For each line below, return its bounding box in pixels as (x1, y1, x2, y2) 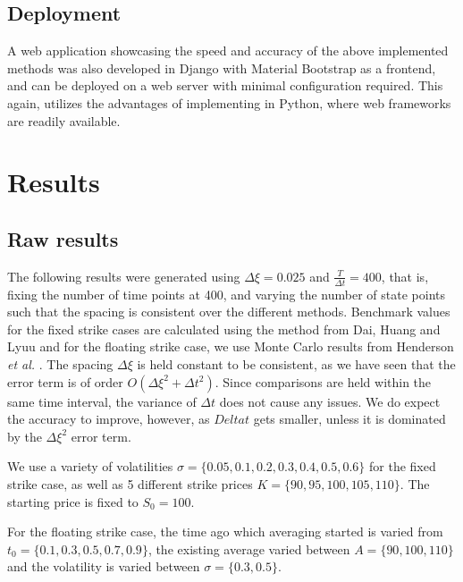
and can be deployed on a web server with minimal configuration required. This (7, 76, 443, 95)
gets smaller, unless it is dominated (253, 409, 446, 428)
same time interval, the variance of (7, 392, 197, 410)
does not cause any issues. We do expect (219, 392, 441, 410)
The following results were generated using (7, 266, 240, 285)
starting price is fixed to (7, 492, 139, 510)
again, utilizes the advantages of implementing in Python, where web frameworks (7, 93, 451, 112)
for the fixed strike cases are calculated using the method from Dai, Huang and (7, 319, 441, 338)
